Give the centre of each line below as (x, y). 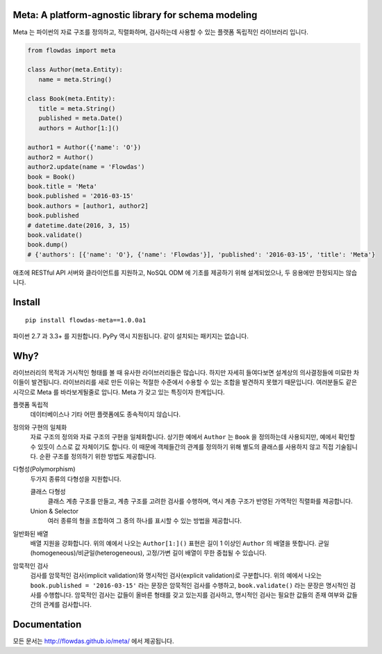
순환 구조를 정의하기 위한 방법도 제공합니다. (98, 456)
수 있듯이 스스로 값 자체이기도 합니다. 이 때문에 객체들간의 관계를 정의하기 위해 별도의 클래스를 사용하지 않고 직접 (182, 447)
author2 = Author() (60, 157)
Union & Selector (55, 511)
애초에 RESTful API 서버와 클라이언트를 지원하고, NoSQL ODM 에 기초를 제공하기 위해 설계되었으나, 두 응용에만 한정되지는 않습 (185, 272)
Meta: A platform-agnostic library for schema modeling (135, 15)
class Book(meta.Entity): (72, 99)
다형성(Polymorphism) (44, 469)
